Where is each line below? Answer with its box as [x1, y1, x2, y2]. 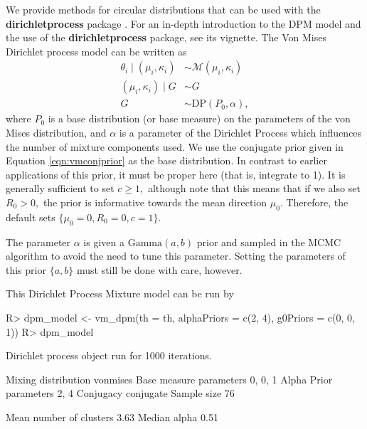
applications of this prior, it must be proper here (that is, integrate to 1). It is [6, 166, 346, 181]
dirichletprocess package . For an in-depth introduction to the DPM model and [6, 16, 361, 31]
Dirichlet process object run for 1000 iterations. [6, 348, 212, 363]
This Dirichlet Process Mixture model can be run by [6, 286, 234, 301]
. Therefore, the [280, 195, 349, 210]
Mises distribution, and [6, 125, 107, 140]
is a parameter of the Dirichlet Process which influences [119, 125, 362, 140]
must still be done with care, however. [76, 262, 243, 277]
